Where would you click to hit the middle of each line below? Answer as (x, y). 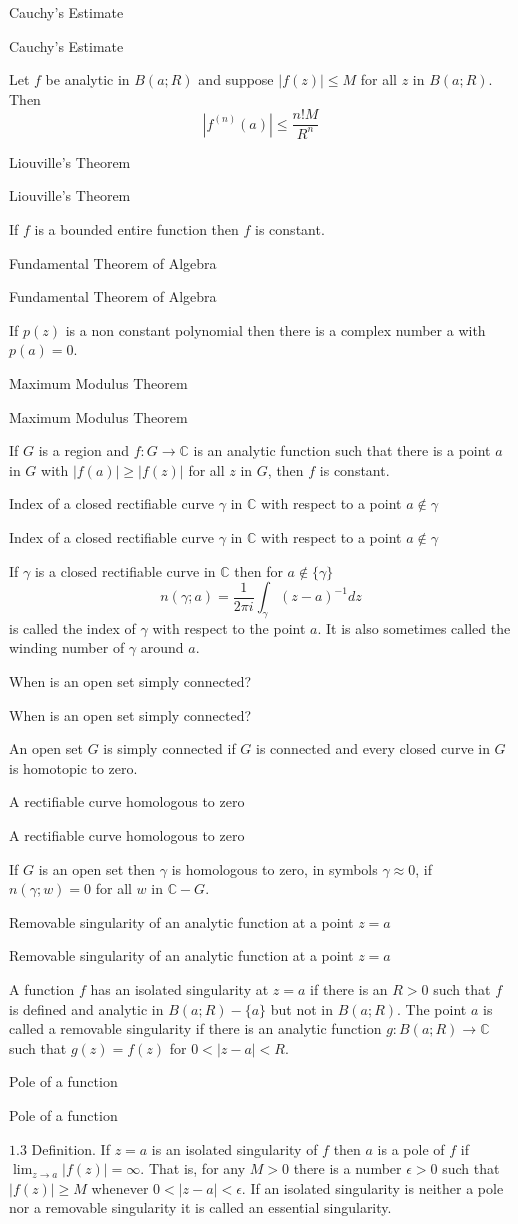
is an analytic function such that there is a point (342, 450)
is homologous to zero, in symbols (274, 868)
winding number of (67, 647)
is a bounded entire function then (136, 228)
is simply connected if (169, 748)
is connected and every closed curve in (373, 748)
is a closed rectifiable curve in (125, 570)
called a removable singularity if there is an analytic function (195, 1028)
